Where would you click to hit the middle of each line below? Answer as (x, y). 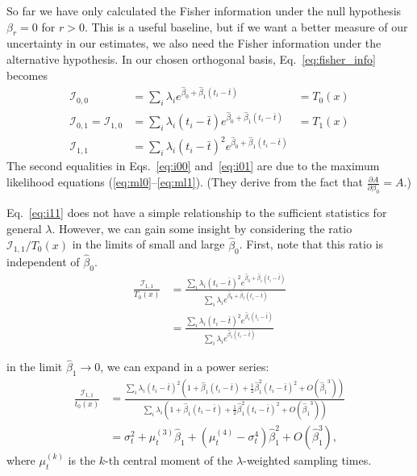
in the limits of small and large (148, 244)
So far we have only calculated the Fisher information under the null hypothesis (204, 10)
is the (82, 459)
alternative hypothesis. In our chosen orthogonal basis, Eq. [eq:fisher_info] (191, 58)
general (24, 228)
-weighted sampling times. (307, 459)
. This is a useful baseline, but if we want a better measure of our (246, 26)
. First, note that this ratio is (311, 244)
